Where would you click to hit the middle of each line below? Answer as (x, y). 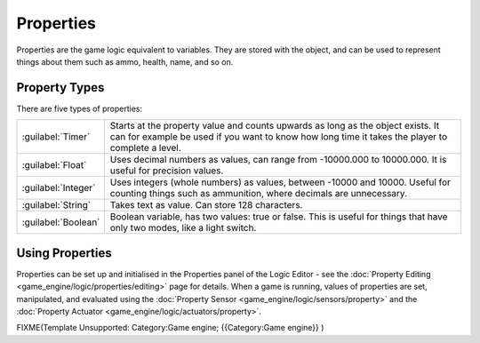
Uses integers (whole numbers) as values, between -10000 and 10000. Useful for (280, 182)
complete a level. (145, 148)
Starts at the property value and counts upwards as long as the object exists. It (275, 126)
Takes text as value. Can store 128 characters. (206, 205)
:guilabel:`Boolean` (61, 222)
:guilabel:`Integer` (59, 188)
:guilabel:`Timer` (56, 137)
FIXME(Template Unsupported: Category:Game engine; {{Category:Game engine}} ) (170, 328)
